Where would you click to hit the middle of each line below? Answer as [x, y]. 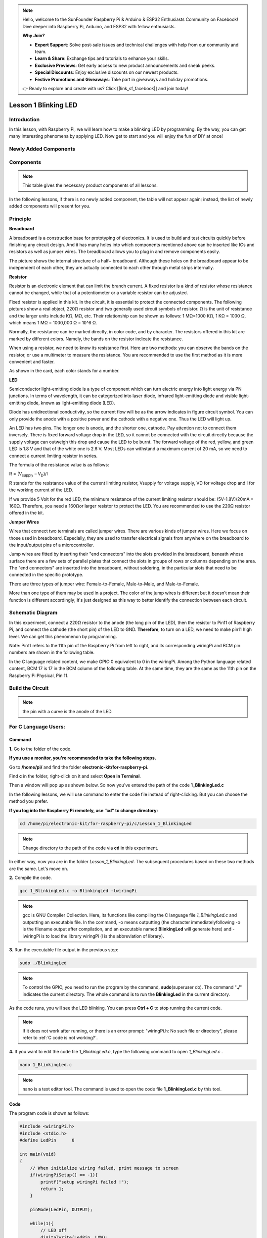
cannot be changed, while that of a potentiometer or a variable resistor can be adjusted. [99, 293]
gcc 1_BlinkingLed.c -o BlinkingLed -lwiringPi [78, 891]
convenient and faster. [32, 361]
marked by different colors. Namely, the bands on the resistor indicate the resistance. [96, 339]
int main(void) [38, 1154]
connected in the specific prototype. [46, 575]
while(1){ [42, 1223]
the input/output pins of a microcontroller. [51, 545]
